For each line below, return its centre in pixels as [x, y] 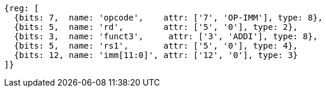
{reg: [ [22, 8]
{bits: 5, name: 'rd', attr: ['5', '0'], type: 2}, [156, 27]
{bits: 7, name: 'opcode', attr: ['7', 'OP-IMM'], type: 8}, [168, 18]
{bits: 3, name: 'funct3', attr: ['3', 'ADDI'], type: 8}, [166, 36]
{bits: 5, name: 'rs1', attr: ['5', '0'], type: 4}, [156, 46]
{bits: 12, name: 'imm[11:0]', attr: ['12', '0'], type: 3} [156, 55]
